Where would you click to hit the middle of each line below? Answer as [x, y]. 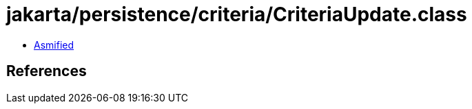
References [47, 71]
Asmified [54, 45]
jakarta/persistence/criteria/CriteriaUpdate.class [237, 14]
